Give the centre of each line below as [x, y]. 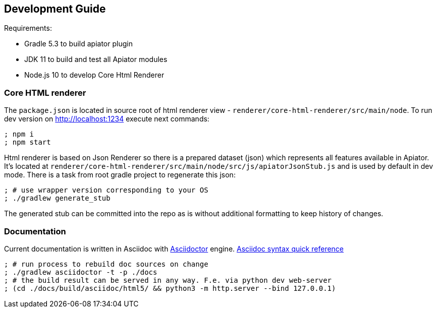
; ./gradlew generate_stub [57, 198]
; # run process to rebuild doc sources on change [106, 264]
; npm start [28, 142]
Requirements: [28, 28]
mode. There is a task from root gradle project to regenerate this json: [120, 175]
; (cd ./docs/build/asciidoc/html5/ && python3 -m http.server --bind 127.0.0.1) [170, 288]
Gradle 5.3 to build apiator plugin [78, 44]
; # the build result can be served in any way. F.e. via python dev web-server [168, 280]
